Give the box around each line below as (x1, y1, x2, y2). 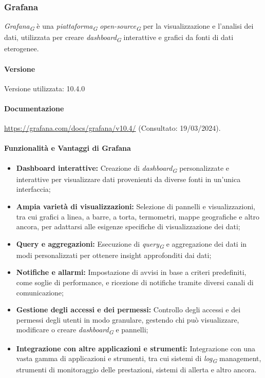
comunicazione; (16, 287, 64, 297)
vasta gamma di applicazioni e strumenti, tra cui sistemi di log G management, (16, 353, 261, 365)
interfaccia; (16, 184, 51, 194)
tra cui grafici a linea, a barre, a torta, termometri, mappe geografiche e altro (16, 211, 260, 222)
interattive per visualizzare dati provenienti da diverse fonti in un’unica (16, 173, 241, 184)
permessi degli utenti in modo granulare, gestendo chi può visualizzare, (16, 314, 239, 325)
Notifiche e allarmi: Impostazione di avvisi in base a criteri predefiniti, (16, 267, 247, 277)
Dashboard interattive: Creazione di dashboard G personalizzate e (16, 162, 230, 174)
